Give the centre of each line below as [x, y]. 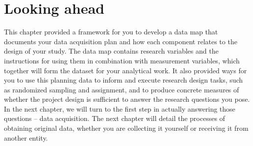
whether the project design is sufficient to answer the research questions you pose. [127, 99]
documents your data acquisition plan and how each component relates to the [121, 41]
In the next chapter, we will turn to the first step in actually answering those [120, 108]
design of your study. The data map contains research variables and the [111, 51]
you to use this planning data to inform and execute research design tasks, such [124, 80]
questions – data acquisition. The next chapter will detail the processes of [114, 118]
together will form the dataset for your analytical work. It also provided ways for [126, 70]
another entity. [26, 137]
